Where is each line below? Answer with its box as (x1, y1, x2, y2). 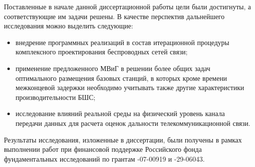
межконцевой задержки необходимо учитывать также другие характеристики (15, 82, 244, 93)
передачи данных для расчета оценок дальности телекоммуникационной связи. (15, 118, 251, 128)
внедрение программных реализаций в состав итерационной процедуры (15, 37, 229, 47)
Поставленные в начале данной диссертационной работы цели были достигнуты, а (4, 1, 251, 11)
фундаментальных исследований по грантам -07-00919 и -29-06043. (4, 153, 205, 164)
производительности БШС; (15, 92, 96, 102)
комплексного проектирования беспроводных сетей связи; (15, 47, 188, 57)
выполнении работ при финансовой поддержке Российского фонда (4, 144, 202, 154)
